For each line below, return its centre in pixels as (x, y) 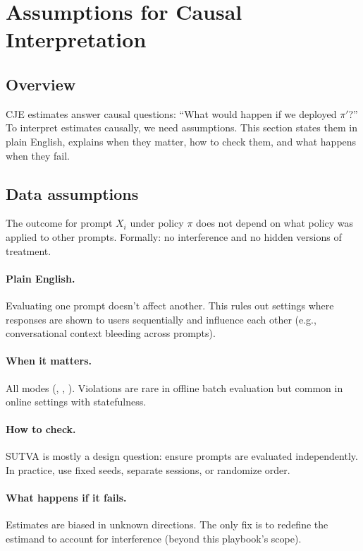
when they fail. (38, 155)
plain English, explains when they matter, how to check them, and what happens (181, 141)
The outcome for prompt (59, 223)
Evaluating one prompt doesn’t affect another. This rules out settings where (170, 305)
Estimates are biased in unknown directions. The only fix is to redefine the (167, 525)
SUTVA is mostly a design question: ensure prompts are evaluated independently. (182, 456)
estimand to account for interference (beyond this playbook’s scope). (154, 539)
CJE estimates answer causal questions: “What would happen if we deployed (171, 113)
